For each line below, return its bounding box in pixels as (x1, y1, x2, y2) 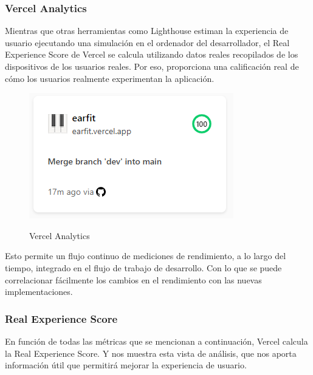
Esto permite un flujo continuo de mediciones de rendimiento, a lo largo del (5, 249, 286, 262)
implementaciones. (5, 285, 73, 298)
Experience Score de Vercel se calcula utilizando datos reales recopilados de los (5, 48, 298, 61)
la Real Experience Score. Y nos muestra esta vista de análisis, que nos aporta (5, 346, 297, 359)
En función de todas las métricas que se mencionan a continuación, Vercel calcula (5, 334, 308, 347)
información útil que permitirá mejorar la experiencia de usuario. (5, 359, 247, 371)
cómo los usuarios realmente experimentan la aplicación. (5, 72, 215, 84)
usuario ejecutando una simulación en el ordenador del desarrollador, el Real (5, 36, 290, 49)
